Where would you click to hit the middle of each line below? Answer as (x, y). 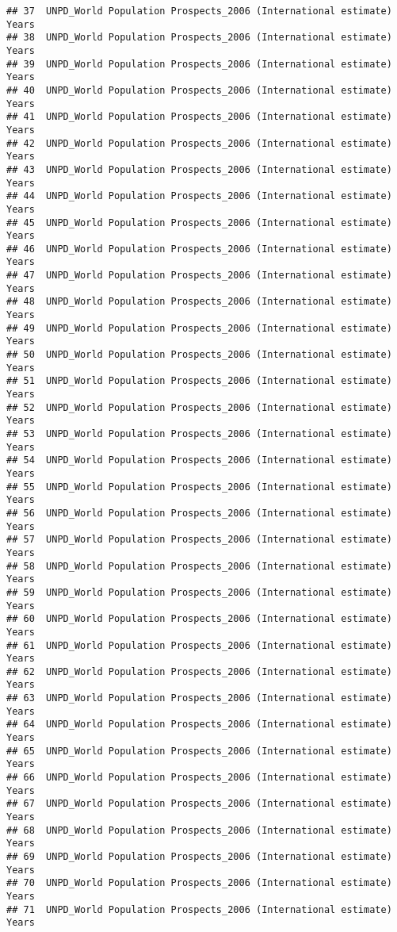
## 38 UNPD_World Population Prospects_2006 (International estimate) (199, 38)
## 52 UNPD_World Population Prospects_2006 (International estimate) (199, 407)
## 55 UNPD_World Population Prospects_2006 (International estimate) (199, 487)
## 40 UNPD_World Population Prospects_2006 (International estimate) (199, 90)
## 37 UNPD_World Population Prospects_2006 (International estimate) (199, 11)
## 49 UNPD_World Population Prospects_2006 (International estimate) (199, 328)
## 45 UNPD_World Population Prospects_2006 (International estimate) (199, 222)
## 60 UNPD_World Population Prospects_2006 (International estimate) (199, 619)
